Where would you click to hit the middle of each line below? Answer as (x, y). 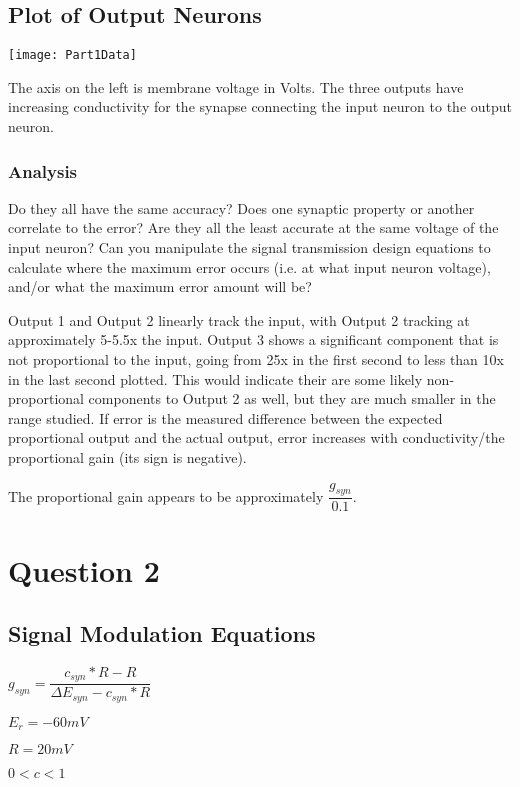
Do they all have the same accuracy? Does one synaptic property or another (241, 207)
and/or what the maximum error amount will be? (160, 286)
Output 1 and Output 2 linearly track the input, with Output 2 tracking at (239, 319)
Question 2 (84, 569)
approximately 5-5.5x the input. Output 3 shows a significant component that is (253, 339)
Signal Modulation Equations (162, 633)
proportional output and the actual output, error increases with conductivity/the (256, 437)
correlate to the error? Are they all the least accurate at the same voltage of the (253, 227)
